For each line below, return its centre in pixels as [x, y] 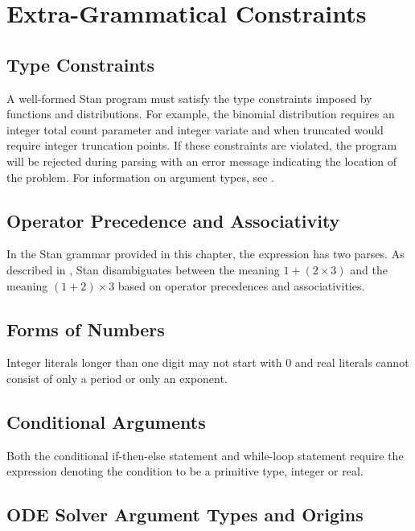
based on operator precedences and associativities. [241, 285]
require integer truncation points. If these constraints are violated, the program [202, 145]
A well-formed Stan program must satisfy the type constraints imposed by [189, 98]
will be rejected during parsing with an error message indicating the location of [202, 161]
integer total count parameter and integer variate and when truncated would [195, 129]
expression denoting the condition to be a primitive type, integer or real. [185, 471]
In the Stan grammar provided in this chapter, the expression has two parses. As [205, 254]
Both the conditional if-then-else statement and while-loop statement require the [205, 455]
